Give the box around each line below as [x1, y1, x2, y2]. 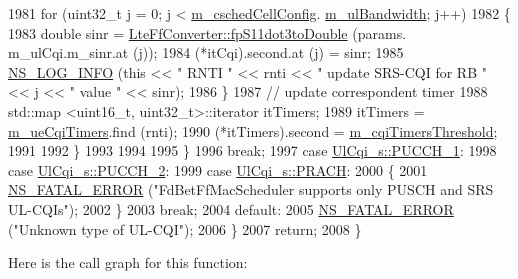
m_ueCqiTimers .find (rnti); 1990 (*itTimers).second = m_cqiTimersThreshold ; [8, 120, 498, 141]
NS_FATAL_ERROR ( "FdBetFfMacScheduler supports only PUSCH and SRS [8, 179, 494, 200]
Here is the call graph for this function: [8, 252, 248, 273]
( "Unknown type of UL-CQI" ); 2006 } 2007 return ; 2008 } [8, 218, 362, 239]
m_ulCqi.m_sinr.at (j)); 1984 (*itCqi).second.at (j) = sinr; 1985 [8, 42, 404, 63]
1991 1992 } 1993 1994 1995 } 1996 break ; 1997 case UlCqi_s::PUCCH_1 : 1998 [8, 140, 497, 161]
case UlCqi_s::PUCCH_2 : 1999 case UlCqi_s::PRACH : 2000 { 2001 [8, 159, 428, 180]
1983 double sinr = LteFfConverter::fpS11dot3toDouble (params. [8, 22, 407, 43]
